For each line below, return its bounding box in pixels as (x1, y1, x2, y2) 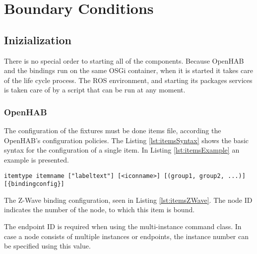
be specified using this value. (4, 241, 91, 251)
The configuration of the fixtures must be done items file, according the (4, 125, 221, 136)
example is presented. (4, 154, 69, 165)
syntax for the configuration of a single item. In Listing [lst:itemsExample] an (4, 145, 240, 155)
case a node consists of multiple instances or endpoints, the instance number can (4, 231, 249, 241)
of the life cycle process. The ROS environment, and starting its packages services (4, 75, 253, 85)
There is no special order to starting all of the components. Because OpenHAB (4, 55, 244, 66)
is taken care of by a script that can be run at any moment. (4, 85, 186, 95)
